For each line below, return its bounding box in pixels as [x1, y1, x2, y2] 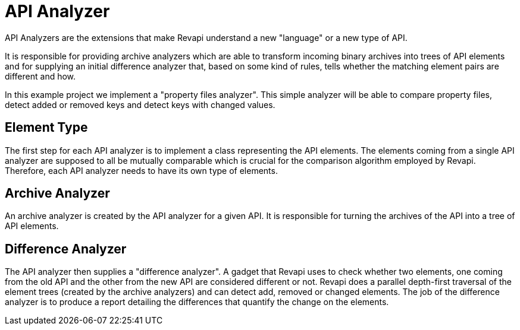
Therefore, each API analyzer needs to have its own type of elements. [5, 165, 278, 176]
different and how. [5, 71, 76, 81]
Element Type [5, 120, 88, 135]
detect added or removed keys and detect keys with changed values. [5, 99, 275, 110]
